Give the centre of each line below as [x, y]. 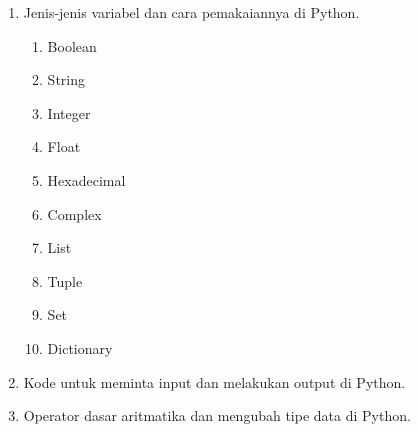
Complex [74, 213]
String [66, 79]
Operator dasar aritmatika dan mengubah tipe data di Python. [217, 415]
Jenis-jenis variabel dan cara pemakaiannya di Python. [191, 12]
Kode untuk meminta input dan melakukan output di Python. [214, 381]
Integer [69, 112]
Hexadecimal [86, 179]
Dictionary [80, 347]
